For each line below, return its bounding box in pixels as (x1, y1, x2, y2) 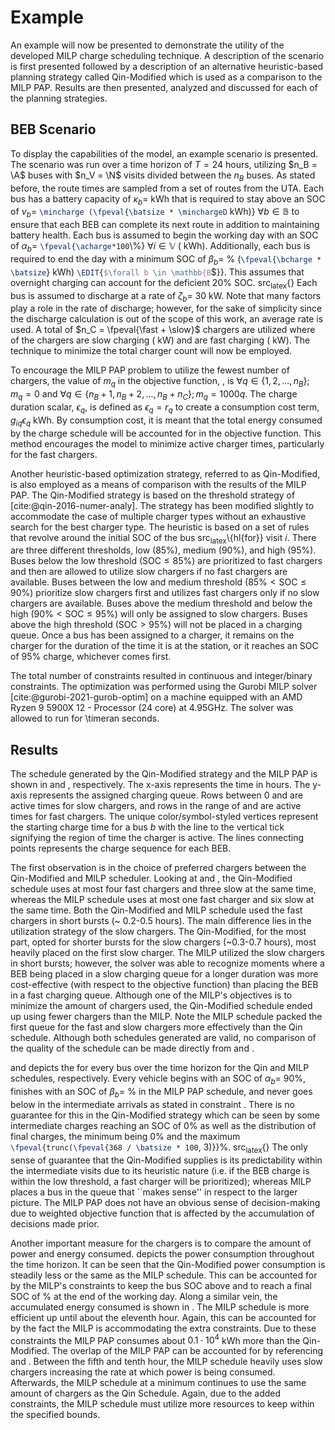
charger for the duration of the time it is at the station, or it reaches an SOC (10, 640, 319, 652)
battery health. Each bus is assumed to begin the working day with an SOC (10, 229, 319, 241)
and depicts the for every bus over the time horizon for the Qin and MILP (10, 1062, 310, 1074)
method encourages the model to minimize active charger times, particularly (10, 437, 325, 450)
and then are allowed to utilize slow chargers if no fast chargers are (10, 566, 288, 578)
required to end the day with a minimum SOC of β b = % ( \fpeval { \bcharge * (10, 252, 322, 267)
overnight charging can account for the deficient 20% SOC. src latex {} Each (10, 276, 318, 291)
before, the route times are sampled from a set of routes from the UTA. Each (10, 182, 325, 194)
